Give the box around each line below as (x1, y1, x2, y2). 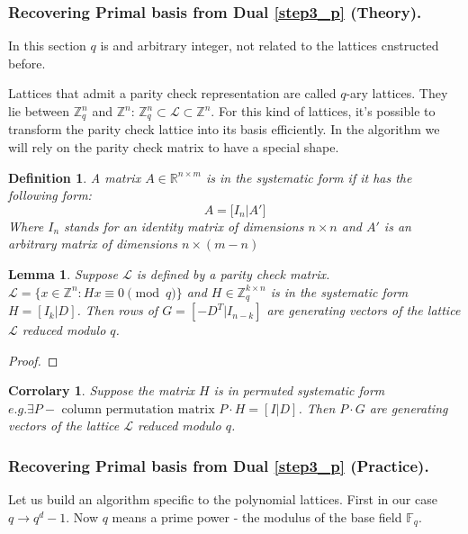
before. (8, 53, 46, 72)
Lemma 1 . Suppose (8, 265, 119, 284)
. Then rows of (76, 301, 158, 320)
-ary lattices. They (346, 84, 448, 103)
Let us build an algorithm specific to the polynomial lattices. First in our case (8, 490, 437, 509)
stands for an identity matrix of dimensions (64, 216, 304, 235)
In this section (8, 36, 86, 55)
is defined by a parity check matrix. (136, 265, 330, 284)
